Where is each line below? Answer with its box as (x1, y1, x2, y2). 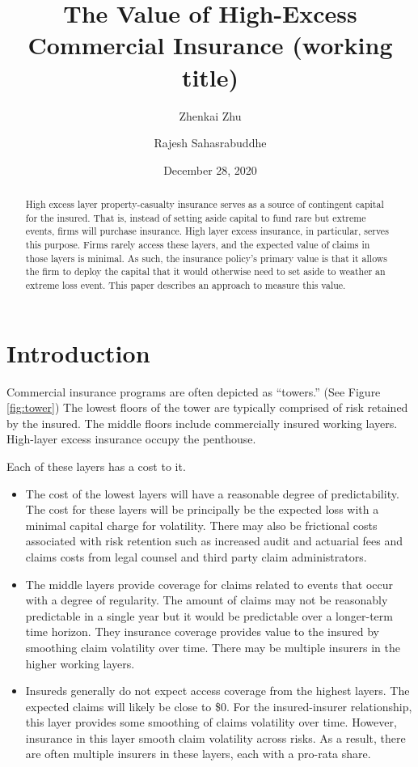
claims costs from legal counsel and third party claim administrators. (25, 548, 367, 565)
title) (181, 60, 239, 93)
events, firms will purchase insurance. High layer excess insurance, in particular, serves (25, 224, 389, 238)
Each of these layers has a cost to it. (6, 457, 186, 474)
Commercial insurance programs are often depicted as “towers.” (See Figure (6, 383, 381, 400)
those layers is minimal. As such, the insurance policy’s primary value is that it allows (25, 251, 388, 265)
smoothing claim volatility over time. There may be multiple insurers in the (25, 638, 400, 655)
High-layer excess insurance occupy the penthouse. (6, 430, 256, 447)
